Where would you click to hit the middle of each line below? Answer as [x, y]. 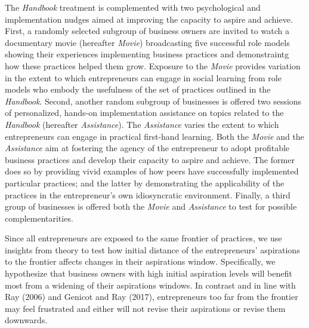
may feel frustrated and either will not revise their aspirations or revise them [145, 308]
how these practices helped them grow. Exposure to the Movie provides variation [153, 65]
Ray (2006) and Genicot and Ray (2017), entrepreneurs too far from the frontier [152, 297]
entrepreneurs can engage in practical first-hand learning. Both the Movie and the [154, 136]
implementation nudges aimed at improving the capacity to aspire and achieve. [149, 19]
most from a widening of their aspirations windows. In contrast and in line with [150, 285]
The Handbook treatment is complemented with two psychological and [133, 7]
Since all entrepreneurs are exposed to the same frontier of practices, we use [143, 238]
